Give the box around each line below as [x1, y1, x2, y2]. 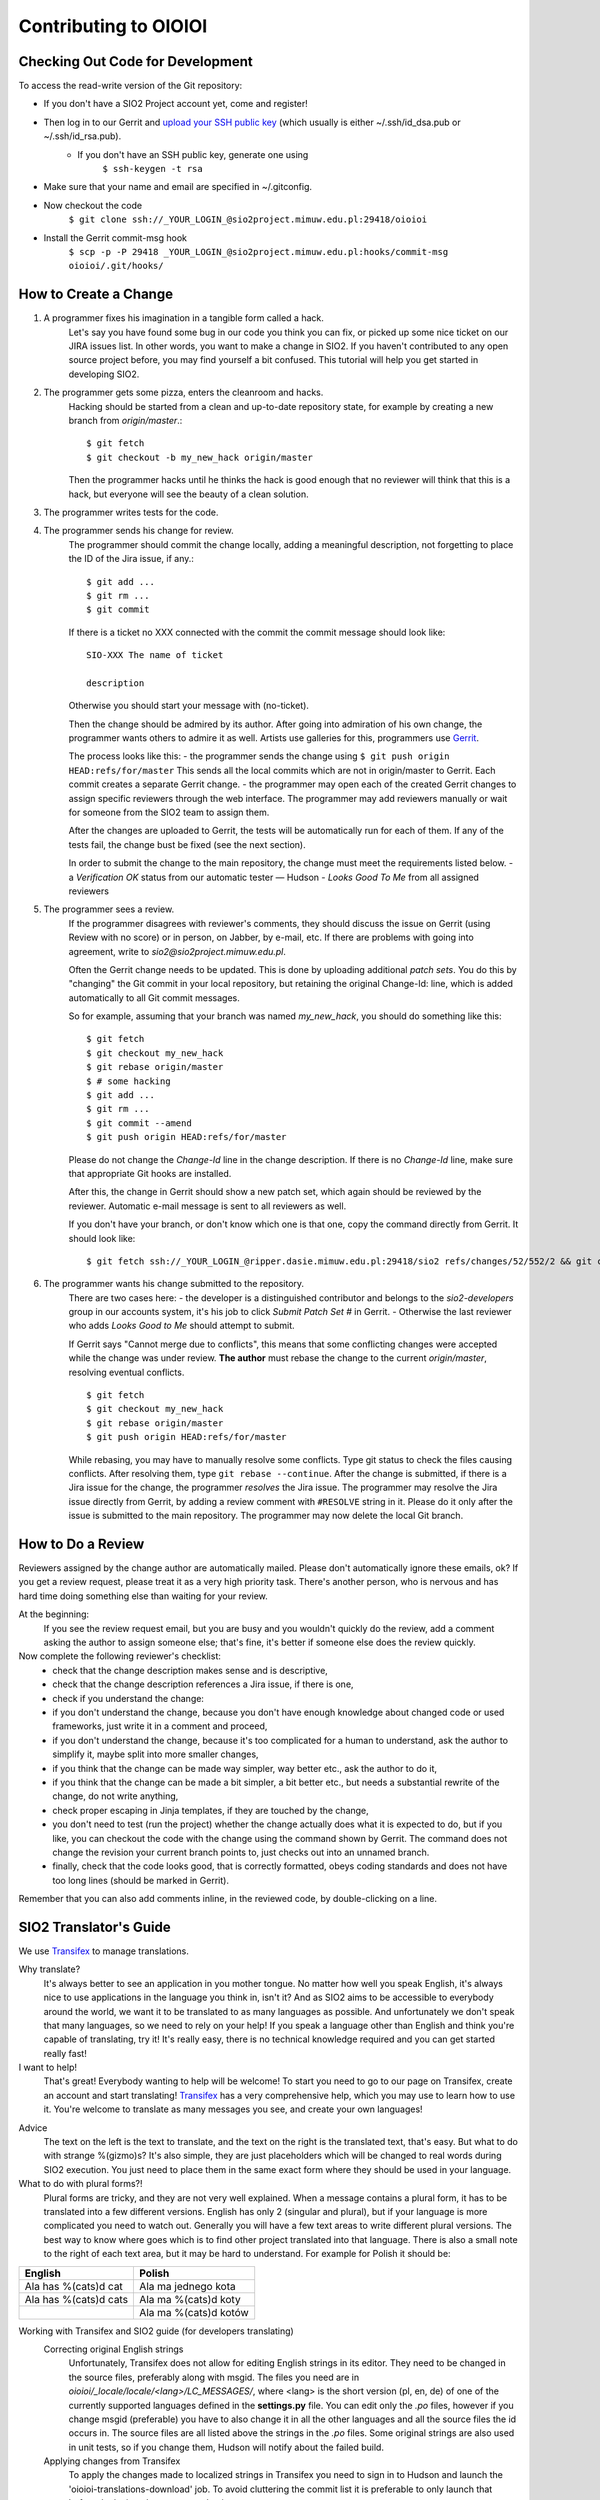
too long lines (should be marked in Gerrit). [52, 1874, 230, 1886]
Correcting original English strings [43, 2343, 184, 2355]
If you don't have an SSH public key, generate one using [77, 148, 309, 160]
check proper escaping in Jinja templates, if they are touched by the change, [52, 1804, 369, 1816]
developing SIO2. [68, 368, 140, 380]
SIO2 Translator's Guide [18, 1918, 171, 1935]
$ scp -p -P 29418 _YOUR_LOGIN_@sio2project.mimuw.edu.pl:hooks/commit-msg [68, 246, 449, 257]
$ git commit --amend [86, 1117, 192, 1129]
